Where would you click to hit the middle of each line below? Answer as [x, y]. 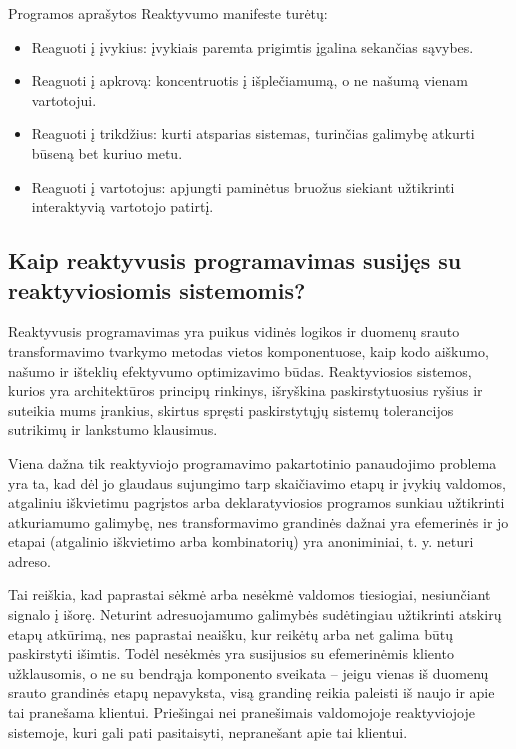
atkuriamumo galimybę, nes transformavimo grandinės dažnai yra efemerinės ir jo [258, 521]
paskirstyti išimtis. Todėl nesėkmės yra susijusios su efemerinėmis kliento [231, 653]
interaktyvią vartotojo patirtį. [122, 206]
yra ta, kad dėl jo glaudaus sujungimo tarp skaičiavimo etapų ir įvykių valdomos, [257, 482]
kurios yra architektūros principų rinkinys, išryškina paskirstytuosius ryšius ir [245, 390]
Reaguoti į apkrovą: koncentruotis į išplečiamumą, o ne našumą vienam [249, 80]
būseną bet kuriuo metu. [107, 152]
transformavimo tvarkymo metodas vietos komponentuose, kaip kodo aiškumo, [248, 350]
